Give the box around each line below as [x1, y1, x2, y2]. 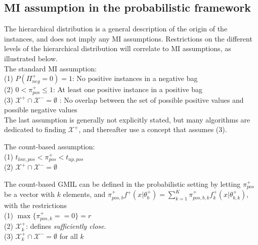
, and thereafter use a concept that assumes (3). [78, 124, 227, 135]
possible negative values [4, 104, 77, 115]
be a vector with [4, 189, 55, 199]
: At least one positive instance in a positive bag [53, 84, 203, 95]
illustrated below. [4, 53, 58, 63]
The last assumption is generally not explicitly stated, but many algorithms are [4, 114, 250, 125]
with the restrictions [4, 200, 67, 211]
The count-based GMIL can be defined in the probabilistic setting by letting [4, 178, 241, 189]
